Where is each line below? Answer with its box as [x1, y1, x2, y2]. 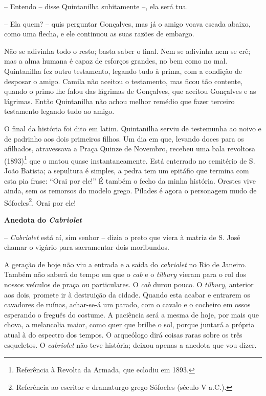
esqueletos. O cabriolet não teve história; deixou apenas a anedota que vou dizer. [4, 339, 257, 350]
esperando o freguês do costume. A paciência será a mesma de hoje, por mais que [4, 309, 259, 320]
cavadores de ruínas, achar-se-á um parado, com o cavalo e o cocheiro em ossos [4, 299, 251, 310]
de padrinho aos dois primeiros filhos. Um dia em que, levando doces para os [4, 133, 244, 144]
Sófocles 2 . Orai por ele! [4, 195, 76, 208]
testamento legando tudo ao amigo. [4, 106, 115, 116]
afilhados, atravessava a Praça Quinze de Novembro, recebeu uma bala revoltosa [4, 143, 256, 154]
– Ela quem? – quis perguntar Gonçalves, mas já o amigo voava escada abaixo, [4, 18, 251, 29]
